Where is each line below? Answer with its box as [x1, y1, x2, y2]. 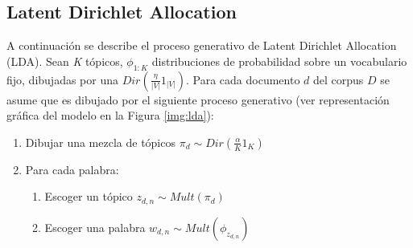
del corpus [313, 71, 364, 87]
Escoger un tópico [44, 188, 133, 205]
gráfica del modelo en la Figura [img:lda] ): [6, 107, 214, 124]
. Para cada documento [186, 71, 300, 87]
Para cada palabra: [25, 161, 119, 177]
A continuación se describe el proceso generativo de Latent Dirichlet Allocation [6, 37, 397, 54]
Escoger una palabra [44, 218, 146, 235]
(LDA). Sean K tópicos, [6, 52, 123, 69]
